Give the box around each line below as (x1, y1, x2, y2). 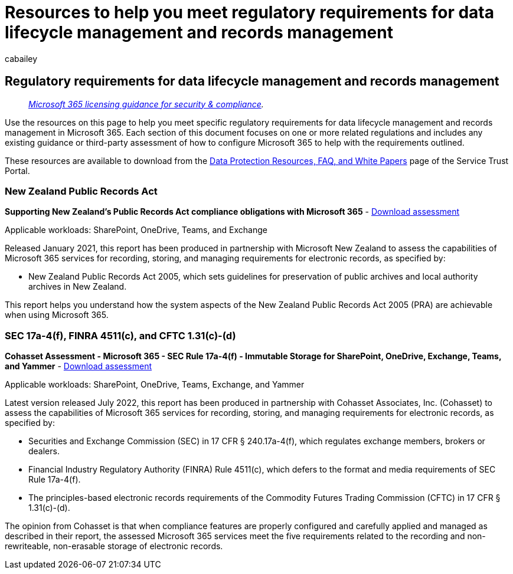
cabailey (5, 53, 38, 64)
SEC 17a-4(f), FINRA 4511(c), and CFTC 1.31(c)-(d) (5, 329, 236, 342)
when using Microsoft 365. (5, 310, 109, 320)
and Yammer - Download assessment (5, 361, 152, 372)
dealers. (28, 446, 60, 457)
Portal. (5, 165, 30, 176)
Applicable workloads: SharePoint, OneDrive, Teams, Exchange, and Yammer (5, 379, 305, 390)
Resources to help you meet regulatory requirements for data (5, 2, 494, 22)
